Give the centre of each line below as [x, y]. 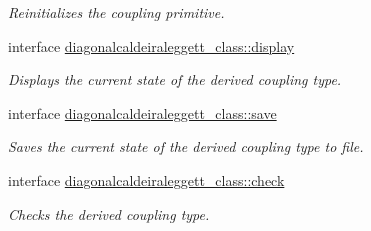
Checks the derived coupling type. [109, 213]
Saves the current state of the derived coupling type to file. [186, 146]
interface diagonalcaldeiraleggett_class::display [151, 45]
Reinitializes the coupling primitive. [116, 12]
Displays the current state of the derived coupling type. [175, 79]
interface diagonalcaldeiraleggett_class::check [146, 179]
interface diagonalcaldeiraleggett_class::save [142, 112]
